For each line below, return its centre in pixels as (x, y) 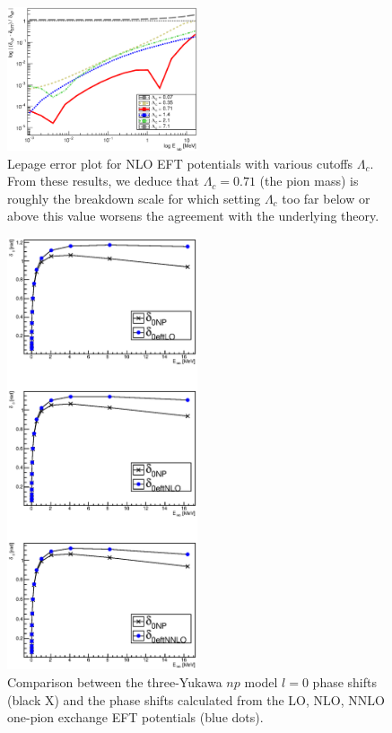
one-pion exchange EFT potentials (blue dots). (135, 717)
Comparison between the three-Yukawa (115, 681)
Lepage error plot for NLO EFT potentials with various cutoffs (180, 163)
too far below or (326, 198)
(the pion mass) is (309, 181)
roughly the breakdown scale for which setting (134, 198)
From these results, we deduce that (103, 181)
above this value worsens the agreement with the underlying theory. (193, 216)
